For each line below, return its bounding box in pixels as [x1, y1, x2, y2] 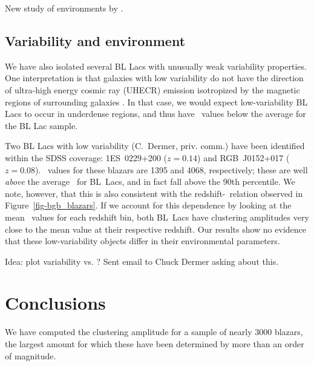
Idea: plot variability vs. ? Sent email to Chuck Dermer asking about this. [5, 255, 279, 267]
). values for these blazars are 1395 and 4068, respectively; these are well [35, 163, 308, 176]
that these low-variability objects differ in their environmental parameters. [5, 235, 280, 247]
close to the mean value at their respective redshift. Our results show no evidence [5, 222, 306, 235]
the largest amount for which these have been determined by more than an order [5, 338, 304, 350]
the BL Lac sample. [5, 119, 78, 131]
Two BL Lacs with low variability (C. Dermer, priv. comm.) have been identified [5, 139, 305, 152]
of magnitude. [5, 349, 56, 362]
